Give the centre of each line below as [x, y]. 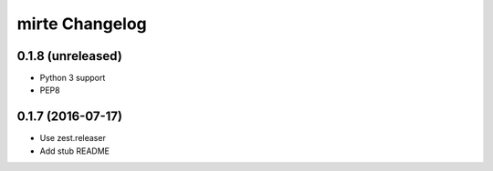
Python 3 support [73, 78]
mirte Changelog [82, 24]
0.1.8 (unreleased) [69, 56]
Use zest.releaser [73, 138]
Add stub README [74, 151]
